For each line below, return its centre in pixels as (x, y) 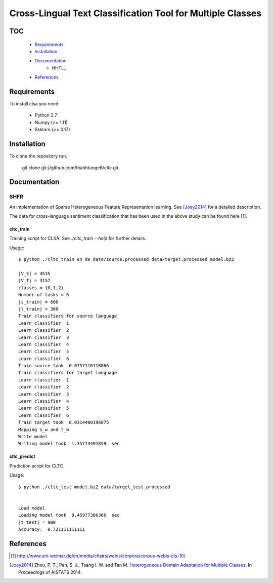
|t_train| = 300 (38, 309)
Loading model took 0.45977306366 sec (69, 515)
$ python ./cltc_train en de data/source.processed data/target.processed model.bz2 (126, 259)
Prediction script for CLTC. (37, 465)
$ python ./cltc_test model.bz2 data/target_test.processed (94, 487)
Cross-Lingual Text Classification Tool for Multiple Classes (135, 13)
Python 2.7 (46, 115)
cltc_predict (22, 456)
